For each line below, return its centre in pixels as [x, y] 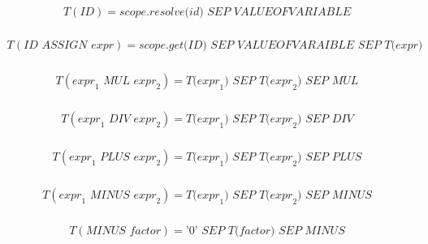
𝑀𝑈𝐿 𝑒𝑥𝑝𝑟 [130, 81]
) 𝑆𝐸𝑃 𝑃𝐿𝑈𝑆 [330, 158]
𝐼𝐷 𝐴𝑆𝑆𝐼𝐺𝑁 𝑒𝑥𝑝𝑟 [69, 46]
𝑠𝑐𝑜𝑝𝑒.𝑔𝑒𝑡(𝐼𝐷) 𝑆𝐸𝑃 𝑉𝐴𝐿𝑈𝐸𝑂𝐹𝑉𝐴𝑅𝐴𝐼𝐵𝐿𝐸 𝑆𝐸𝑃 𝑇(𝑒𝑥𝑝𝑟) [281, 46]
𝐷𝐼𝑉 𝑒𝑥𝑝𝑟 [133, 120]
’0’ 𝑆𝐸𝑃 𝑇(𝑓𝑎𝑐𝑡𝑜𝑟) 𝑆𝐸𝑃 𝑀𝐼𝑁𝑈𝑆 [265, 231]
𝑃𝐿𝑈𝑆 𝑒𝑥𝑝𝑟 [128, 158]
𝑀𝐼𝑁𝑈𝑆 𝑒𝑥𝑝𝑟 [123, 196]
